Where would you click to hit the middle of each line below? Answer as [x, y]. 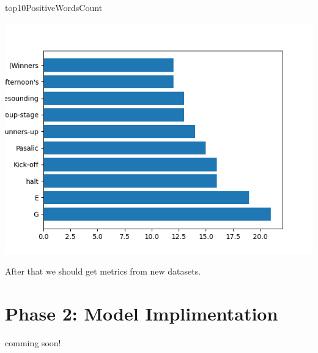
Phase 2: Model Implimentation [142, 313]
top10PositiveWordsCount [54, 7]
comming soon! [33, 342]
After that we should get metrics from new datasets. [103, 271]
